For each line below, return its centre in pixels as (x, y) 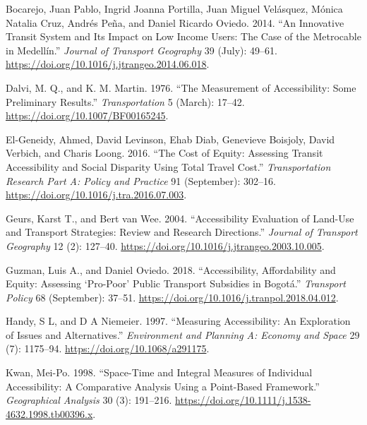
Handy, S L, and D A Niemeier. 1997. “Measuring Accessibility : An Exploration (178, 321)
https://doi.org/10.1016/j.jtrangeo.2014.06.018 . (108, 64)
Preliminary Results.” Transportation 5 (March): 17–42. (125, 101)
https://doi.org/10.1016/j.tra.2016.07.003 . (96, 194)
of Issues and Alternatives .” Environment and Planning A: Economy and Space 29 (183, 334)
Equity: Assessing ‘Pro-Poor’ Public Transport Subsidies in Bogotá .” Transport (176, 283)
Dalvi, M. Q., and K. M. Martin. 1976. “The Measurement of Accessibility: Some (181, 87)
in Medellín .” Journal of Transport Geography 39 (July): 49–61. (142, 50)
